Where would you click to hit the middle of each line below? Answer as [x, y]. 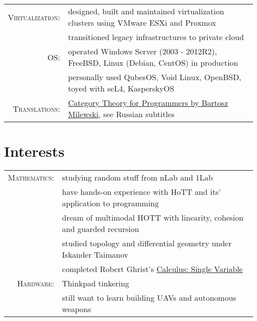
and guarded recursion [101, 229]
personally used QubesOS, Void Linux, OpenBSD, [155, 77]
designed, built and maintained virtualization [146, 11]
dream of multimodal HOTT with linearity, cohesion [153, 218]
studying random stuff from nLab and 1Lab [137, 178]
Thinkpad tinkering [96, 283]
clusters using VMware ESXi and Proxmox [142, 23]
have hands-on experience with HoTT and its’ [141, 192]
